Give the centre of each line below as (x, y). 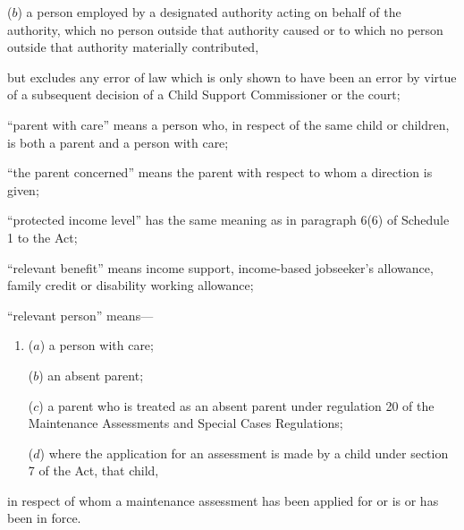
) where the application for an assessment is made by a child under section (244, 453)
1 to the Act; (42, 237)
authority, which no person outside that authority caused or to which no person (225, 29)
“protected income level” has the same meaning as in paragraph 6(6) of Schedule (228, 220)
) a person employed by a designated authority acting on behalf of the (209, 12)
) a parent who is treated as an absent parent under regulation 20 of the (236, 405)
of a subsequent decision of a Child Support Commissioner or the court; (204, 94)
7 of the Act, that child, (93, 470)
